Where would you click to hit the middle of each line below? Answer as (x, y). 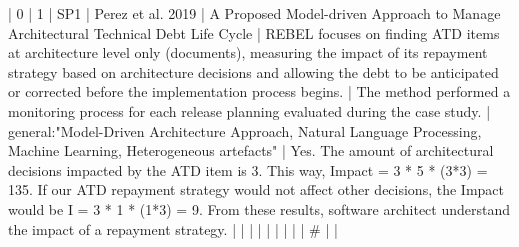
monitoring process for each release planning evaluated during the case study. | (249, 110)
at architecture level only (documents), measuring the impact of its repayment (248, 52)
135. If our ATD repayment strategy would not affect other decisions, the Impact (256, 189)
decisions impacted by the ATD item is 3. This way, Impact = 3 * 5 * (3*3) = (248, 169)
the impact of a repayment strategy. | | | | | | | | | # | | (173, 228)
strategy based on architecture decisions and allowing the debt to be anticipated (253, 71)
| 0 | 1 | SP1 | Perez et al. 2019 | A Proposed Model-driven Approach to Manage (254, 13)
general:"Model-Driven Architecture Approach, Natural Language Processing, (245, 130)
